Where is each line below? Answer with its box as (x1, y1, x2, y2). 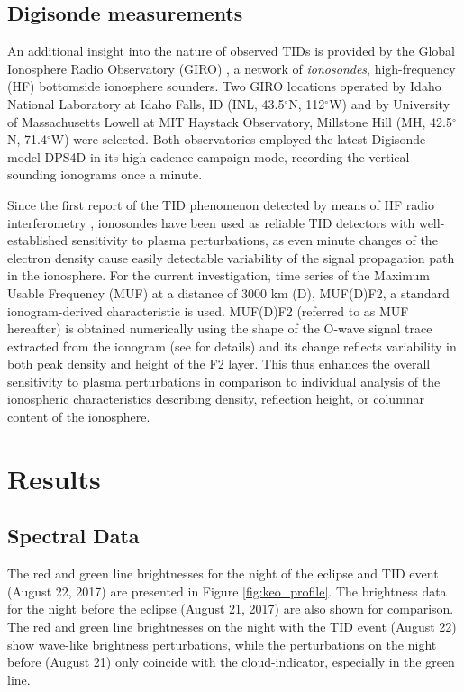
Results (7, 460, 101, 496)
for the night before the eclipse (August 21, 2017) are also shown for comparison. (7, 599, 454, 618)
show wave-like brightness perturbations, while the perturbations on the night (7, 634, 437, 653)
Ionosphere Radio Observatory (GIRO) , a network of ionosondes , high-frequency (7, 59, 456, 77)
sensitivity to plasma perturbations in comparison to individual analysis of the (7, 371, 441, 390)
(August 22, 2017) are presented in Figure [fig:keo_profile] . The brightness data (7, 581, 447, 600)
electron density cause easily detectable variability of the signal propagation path (7, 248, 455, 267)
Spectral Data (7, 522, 140, 550)
